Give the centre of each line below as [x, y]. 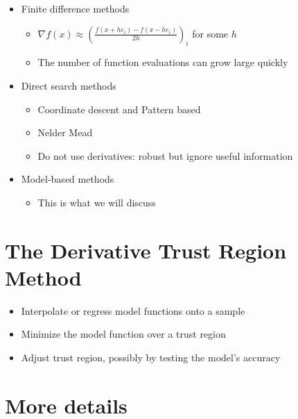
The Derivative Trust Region [146, 250]
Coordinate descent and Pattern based [119, 109]
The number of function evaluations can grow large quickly [163, 62]
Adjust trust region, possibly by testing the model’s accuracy [151, 358]
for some [210, 33]
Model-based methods [68, 179]
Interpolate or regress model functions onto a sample [133, 310]
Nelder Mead [65, 132]
